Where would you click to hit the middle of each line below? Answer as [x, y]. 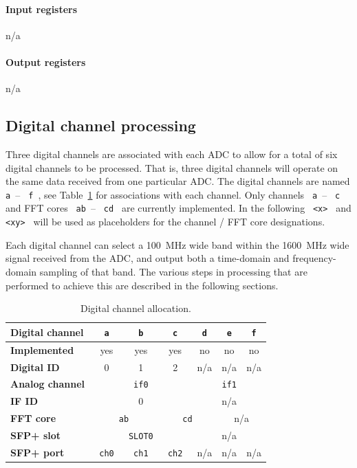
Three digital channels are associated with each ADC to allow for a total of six [172, 154]
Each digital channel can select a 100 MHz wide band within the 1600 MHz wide [177, 244]
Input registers [42, 9]
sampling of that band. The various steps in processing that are [173, 271]
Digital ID [35, 367]
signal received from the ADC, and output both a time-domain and [148, 258]
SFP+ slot [36, 435]
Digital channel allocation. [136, 308]
